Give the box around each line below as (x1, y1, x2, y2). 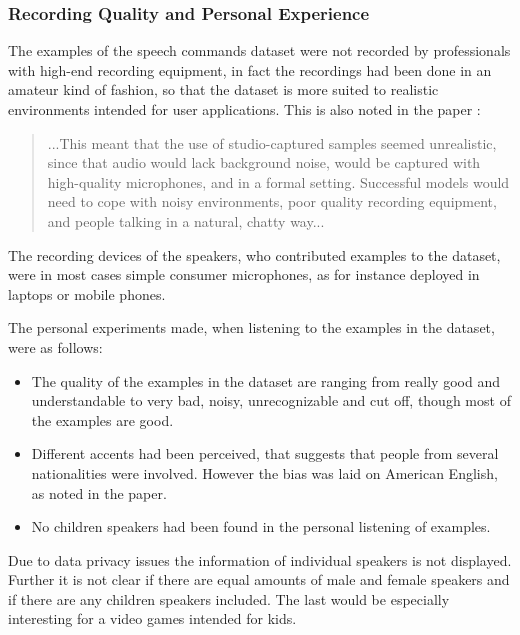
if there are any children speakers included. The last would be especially (8, 588, 450, 609)
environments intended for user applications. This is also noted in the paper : (8, 99, 481, 119)
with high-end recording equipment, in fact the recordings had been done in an (8, 59, 492, 80)
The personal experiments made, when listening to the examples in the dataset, (8, 317, 495, 338)
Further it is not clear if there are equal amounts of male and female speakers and (8, 569, 510, 590)
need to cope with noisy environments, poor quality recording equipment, (47, 191, 497, 212)
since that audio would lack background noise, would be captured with (47, 152, 481, 173)
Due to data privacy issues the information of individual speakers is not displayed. (8, 549, 512, 570)
